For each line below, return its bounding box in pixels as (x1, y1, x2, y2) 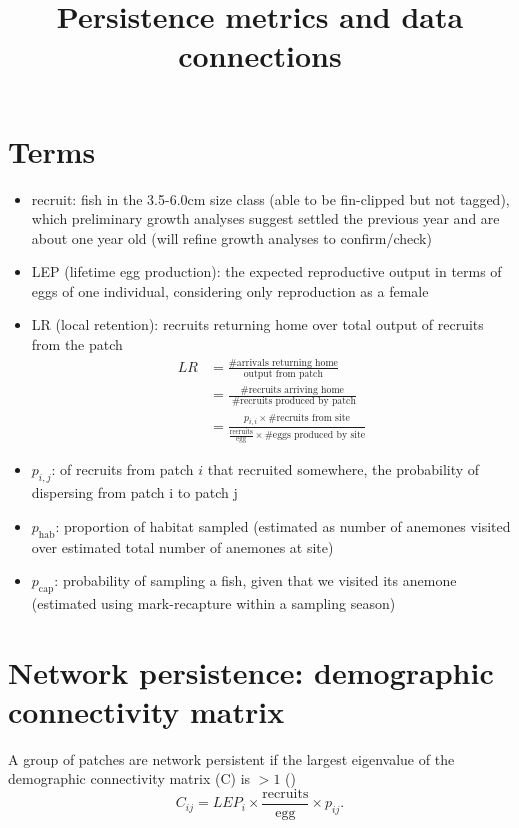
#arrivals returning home (228, 357, 338, 368)
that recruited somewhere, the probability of (207, 459, 480, 480)
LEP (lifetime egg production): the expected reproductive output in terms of (31, 261, 502, 282)
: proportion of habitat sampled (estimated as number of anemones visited (55, 515, 511, 536)
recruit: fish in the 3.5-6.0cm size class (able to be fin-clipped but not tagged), (31, 188, 510, 209)
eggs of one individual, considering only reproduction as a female (31, 280, 429, 301)
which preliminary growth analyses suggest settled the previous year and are (31, 208, 500, 229)
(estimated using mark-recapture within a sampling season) (31, 592, 396, 613)
